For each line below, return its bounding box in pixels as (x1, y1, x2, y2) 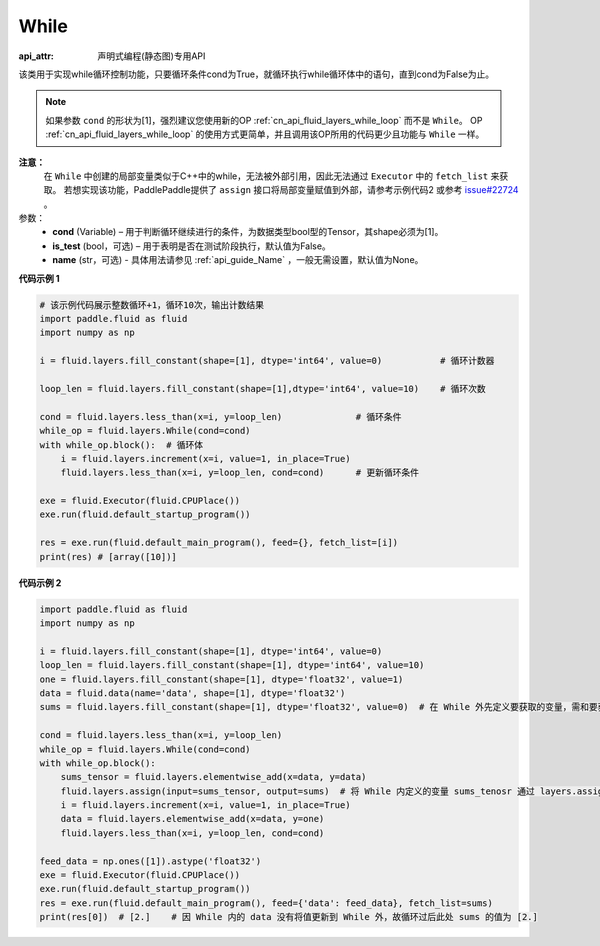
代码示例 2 (18, 576, 62, 589)
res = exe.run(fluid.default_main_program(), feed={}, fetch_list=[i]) (39, 537, 399, 549)
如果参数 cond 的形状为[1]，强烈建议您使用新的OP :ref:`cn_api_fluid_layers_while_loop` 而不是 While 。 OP (45, 114, 483, 126)
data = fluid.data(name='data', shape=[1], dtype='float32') (39, 687, 346, 699)
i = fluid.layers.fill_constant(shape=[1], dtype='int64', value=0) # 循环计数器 (39, 355, 495, 367)
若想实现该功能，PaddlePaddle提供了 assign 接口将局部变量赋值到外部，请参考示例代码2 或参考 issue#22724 (63, 184, 519, 196)
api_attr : (18, 50, 55, 62)
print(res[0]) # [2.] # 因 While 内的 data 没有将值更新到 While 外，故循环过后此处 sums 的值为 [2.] (39, 911, 539, 923)
